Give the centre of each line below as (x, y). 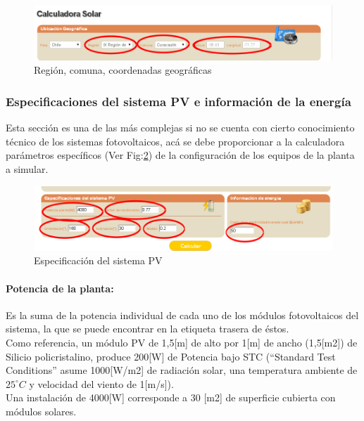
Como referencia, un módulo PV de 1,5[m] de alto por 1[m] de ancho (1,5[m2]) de (182, 343)
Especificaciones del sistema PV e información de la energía (178, 101)
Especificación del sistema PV (98, 260)
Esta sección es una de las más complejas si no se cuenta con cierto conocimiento (180, 128)
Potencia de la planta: (60, 288)
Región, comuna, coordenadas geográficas (123, 70)
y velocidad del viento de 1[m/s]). (101, 383)
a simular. (27, 169)
